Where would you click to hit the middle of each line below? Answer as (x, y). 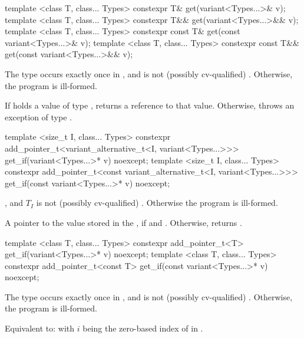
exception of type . (38, 117)
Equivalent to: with (40, 328)
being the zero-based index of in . (143, 328)
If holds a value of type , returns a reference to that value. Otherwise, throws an (150, 105)
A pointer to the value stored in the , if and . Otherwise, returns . (123, 222)
